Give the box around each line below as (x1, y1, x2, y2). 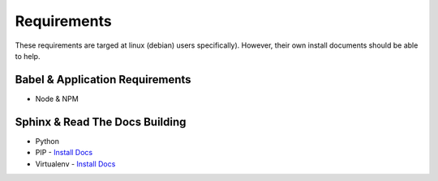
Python (35, 136, 60, 145)
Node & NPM (35, 94, 79, 103)
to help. (15, 51, 41, 61)
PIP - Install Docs (35, 148, 93, 158)
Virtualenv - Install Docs (35, 158, 116, 169)
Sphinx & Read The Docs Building (15, 115, 187, 128)
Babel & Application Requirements (15, 73, 191, 86)
